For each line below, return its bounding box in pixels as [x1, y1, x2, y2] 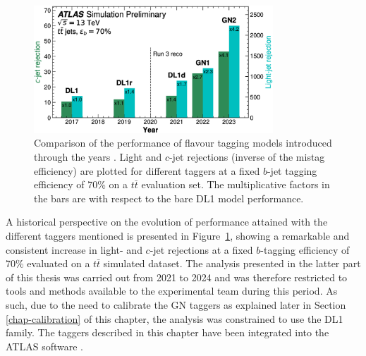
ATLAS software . [6, 338, 83, 353]
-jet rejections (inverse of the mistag [169, 149, 325, 164]
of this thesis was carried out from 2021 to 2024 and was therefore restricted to [6, 269, 348, 284]
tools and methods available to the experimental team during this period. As [6, 283, 338, 298]
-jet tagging [267, 163, 317, 178]
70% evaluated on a [6, 256, 90, 271]
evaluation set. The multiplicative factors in [141, 177, 330, 192]
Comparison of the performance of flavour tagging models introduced [34, 135, 332, 150]
